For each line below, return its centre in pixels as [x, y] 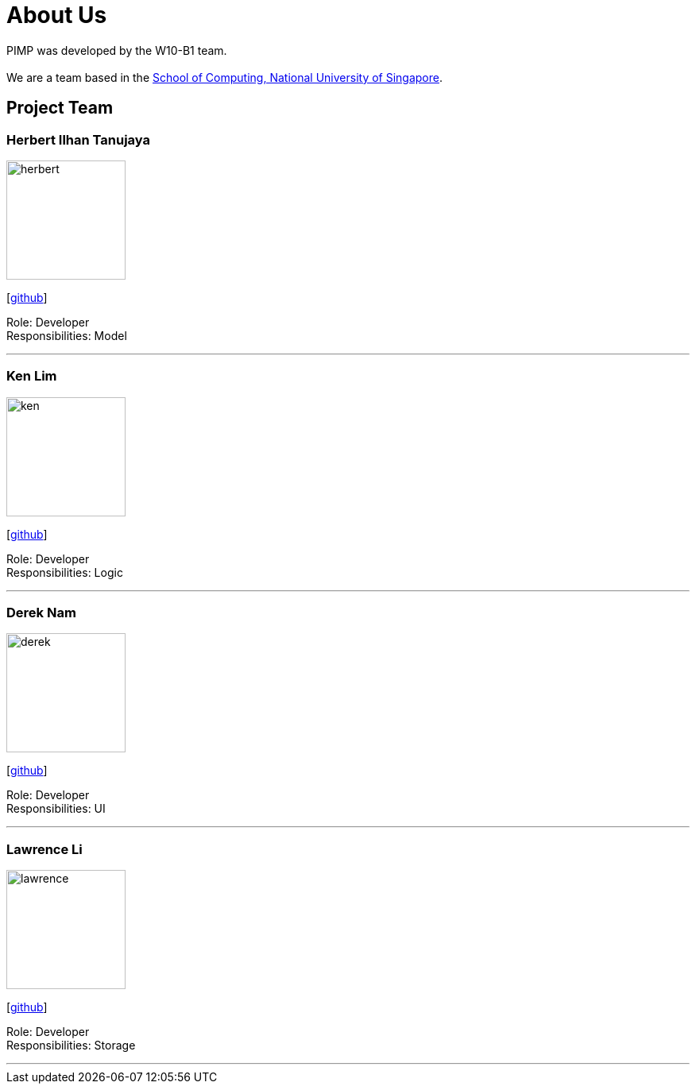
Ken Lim [32, 376]
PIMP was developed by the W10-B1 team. [117, 50]
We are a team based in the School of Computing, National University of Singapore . [225, 77]
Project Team [60, 108]
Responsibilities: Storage [71, 1046]
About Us [57, 15]
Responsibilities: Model [67, 335]
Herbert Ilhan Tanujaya [78, 139]
